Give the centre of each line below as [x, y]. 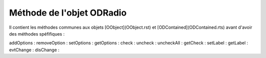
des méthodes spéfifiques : [37, 34]
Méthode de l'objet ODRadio [68, 13]
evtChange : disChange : [34, 50]
